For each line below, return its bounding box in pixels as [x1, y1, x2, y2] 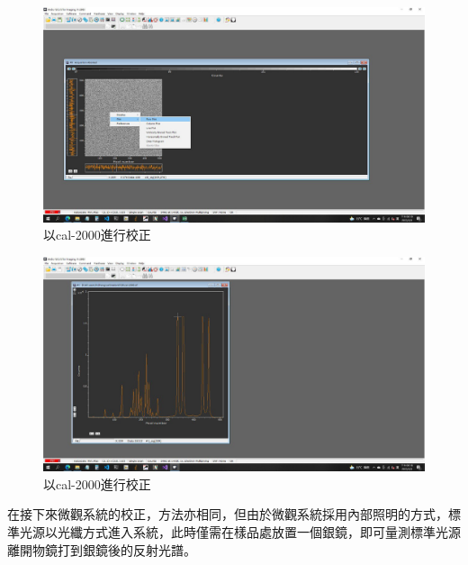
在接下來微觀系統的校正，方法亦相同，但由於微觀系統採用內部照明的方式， [7, 505, 448, 524]
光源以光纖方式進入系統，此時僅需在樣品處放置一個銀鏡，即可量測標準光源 [19, 522, 461, 541]
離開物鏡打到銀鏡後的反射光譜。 [7, 540, 196, 559]
